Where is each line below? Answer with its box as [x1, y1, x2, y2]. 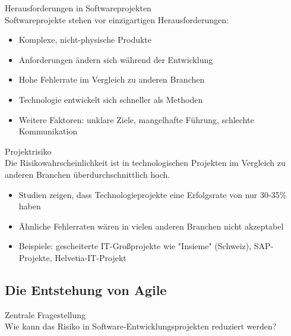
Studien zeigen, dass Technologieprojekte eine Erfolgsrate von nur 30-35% [18, 188, 287, 200]
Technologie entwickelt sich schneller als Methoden [18, 93, 203, 105]
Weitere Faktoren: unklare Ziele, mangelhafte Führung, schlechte [18, 113, 254, 125]
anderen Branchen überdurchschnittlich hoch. [5, 168, 170, 180]
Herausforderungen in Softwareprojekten [5, 2, 151, 14]
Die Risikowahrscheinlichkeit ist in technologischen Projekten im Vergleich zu [5, 156, 286, 169]
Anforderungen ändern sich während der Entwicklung [18, 53, 213, 65]
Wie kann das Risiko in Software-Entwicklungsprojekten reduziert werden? [5, 320, 277, 332]
